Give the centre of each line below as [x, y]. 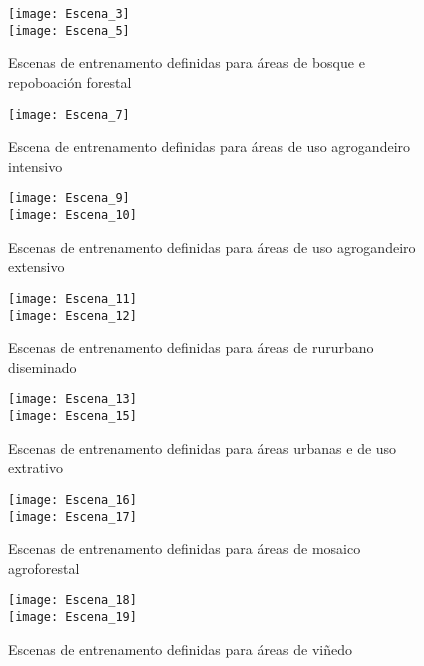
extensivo [36, 266]
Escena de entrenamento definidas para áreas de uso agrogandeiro [209, 146]
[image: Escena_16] [72, 499]
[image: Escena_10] [72, 215]
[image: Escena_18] [72, 600]
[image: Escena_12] [72, 315]
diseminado [42, 366]
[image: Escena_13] [72, 399]
